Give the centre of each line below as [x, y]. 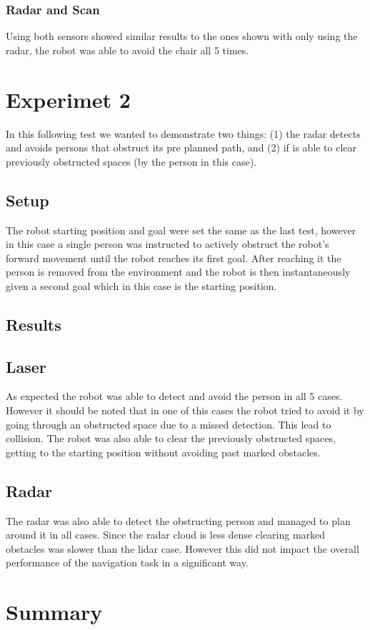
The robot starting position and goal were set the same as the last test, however [181, 230]
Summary [54, 612]
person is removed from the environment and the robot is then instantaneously [178, 272]
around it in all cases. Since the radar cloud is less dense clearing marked [166, 535]
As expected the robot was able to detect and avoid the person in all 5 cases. [174, 396]
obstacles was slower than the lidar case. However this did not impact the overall [182, 548]
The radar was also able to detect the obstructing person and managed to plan [178, 520]
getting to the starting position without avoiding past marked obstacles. [163, 452]
